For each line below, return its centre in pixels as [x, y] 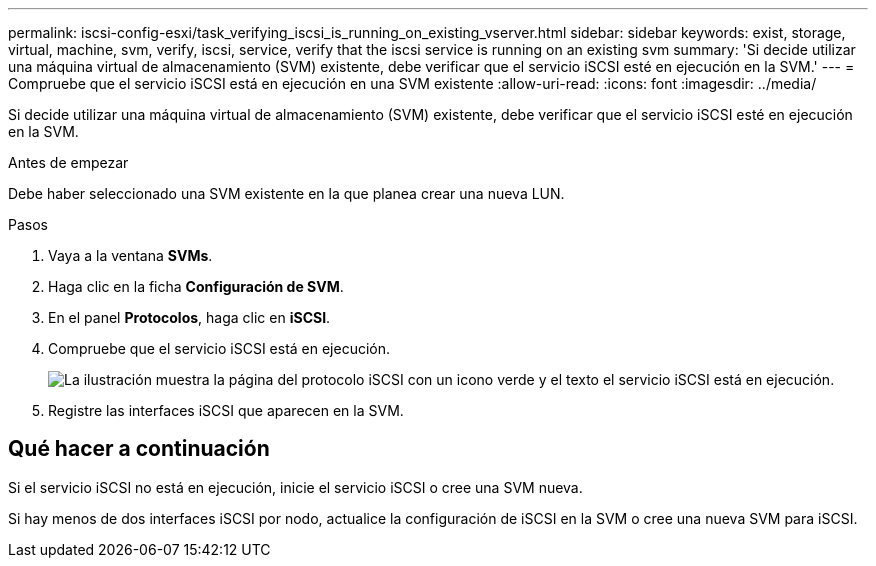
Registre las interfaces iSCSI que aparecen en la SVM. [226, 410]
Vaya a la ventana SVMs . [130, 255]
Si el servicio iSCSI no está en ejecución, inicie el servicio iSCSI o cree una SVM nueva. [295, 487]
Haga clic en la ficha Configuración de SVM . [196, 286]
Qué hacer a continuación [139, 449]
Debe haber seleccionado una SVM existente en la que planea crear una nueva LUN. [286, 193]
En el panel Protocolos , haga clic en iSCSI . [189, 317]
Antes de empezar [68, 162]
